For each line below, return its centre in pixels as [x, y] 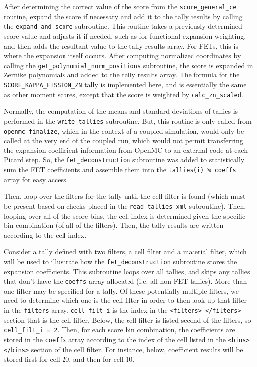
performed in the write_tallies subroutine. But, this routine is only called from [128, 120]
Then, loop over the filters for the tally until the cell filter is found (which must [125, 196]
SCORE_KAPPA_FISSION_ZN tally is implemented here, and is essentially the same [125, 84]
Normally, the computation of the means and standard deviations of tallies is [121, 111]
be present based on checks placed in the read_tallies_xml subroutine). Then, [125, 205]
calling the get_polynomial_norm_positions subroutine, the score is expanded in [128, 65]
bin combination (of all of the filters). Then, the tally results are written [114, 225]
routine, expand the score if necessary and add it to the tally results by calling [123, 16]
